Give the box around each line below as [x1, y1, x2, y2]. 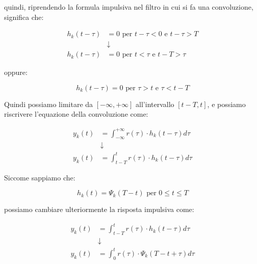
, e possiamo [207, 98, 246, 109]
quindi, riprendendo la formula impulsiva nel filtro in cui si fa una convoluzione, [4, 2, 253, 12]
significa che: [4, 11, 44, 22]
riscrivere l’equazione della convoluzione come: [4, 109, 148, 119]
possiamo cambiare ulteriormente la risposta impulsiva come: [4, 204, 194, 215]
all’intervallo [136, 98, 174, 109]
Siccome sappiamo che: [4, 172, 75, 182]
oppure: [4, 67, 28, 77]
